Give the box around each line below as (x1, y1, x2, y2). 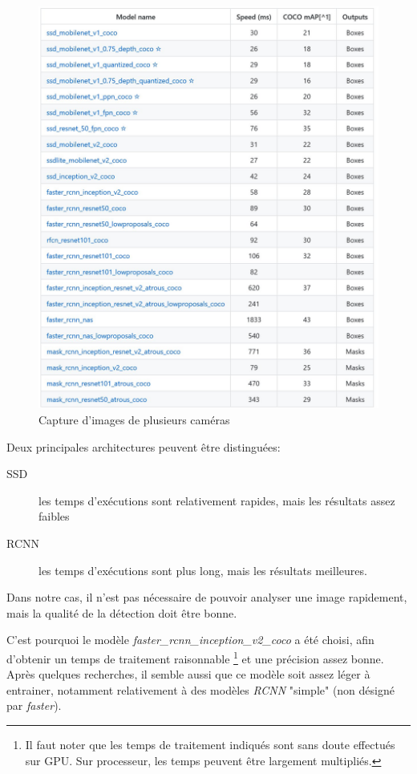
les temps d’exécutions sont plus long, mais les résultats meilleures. (38, 561, 367, 578)
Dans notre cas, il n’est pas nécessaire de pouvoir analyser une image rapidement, (6, 589, 407, 606)
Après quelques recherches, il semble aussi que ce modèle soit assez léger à (6, 666, 370, 683)
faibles (38, 508, 70, 525)
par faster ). (6, 697, 62, 714)
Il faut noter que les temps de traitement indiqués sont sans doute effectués (25, 736, 395, 752)
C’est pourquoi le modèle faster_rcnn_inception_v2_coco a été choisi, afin (6, 631, 374, 648)
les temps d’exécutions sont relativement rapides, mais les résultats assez (38, 492, 395, 509)
